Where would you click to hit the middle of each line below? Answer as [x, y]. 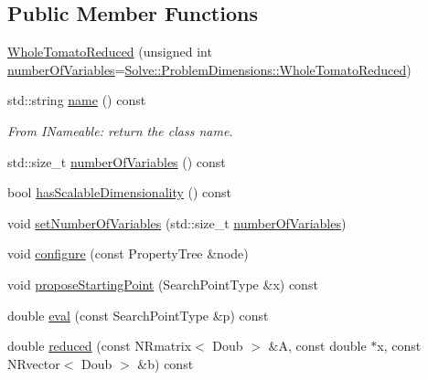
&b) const [166, 363]
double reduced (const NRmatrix [100, 346]
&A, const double [317, 346]
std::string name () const [77, 100]
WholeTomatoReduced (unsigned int [110, 52]
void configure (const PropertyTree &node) [128, 253]
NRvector [34, 363]
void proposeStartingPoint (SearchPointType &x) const [163, 284]
